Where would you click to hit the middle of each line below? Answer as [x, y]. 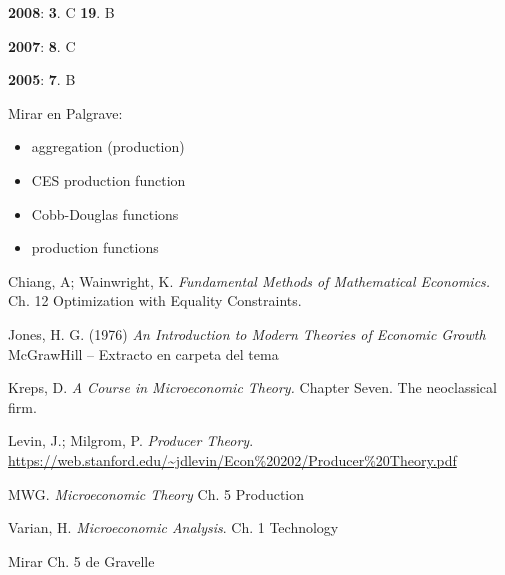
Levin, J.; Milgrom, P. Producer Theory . [131, 440]
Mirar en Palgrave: [65, 112]
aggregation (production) [108, 146]
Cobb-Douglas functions [105, 213]
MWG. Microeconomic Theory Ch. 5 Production [156, 493]
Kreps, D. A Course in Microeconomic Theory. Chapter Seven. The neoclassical [252, 387]
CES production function [108, 179]
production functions [95, 247]
